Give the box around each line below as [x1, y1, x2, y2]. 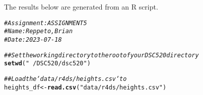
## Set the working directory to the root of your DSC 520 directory [4, 51, 199, 59]
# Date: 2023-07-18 [4, 36, 62, 43]
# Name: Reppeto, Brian [4, 28, 73, 35]
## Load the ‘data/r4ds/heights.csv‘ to [4, 75, 127, 82]
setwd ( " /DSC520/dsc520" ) [4, 60, 91, 67]
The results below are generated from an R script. [4, 2, 158, 12]
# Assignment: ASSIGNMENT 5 [4, 19, 87, 27]
